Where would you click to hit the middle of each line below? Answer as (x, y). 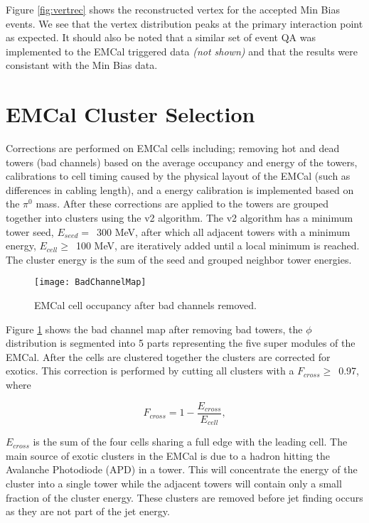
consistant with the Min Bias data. (82, 65)
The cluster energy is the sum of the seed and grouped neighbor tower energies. (179, 259)
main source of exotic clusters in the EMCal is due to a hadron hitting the (168, 455)
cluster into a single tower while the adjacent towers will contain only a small (174, 483)
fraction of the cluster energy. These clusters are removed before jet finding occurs (184, 497)
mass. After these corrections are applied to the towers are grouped (182, 204)
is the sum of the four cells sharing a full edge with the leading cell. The (190, 442)
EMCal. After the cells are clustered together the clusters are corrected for (168, 356)
